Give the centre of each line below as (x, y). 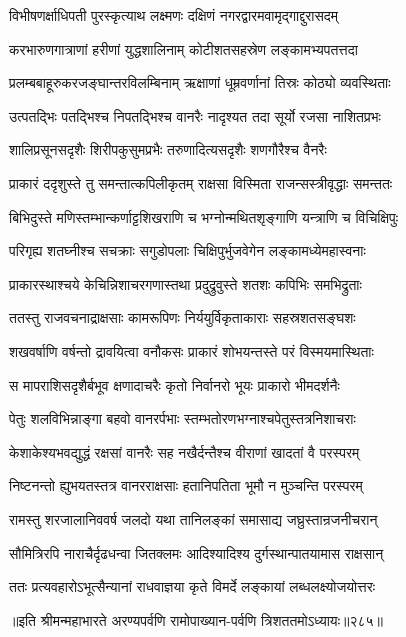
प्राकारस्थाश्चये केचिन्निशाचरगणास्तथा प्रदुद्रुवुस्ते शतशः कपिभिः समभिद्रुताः (185, 283)
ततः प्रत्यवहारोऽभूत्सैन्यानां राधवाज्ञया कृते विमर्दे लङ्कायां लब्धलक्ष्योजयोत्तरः (192, 586)
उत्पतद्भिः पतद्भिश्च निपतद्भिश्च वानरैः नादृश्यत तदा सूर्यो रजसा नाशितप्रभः (195, 115)
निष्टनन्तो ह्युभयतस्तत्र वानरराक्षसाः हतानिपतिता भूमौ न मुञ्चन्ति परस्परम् (186, 485)
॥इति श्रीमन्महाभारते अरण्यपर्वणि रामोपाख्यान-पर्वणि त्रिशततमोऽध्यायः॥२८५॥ (196, 619)
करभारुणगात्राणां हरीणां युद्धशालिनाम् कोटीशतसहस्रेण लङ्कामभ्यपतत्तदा (183, 48)
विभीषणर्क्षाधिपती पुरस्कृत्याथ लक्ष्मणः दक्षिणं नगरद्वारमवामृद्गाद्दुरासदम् (174, 15)
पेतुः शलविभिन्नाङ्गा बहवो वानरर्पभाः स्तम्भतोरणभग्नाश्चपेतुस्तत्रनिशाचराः (182, 418)
